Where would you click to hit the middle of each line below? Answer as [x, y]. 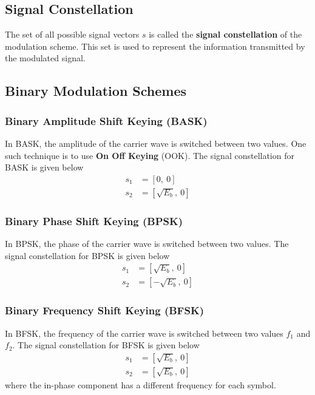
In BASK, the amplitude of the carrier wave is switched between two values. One [156, 143]
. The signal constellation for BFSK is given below [106, 345]
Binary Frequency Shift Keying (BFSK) [104, 310]
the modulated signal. [45, 58]
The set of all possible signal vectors [72, 34]
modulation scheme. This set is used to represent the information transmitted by [155, 46]
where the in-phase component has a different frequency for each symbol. [141, 384]
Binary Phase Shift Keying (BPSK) [94, 221]
